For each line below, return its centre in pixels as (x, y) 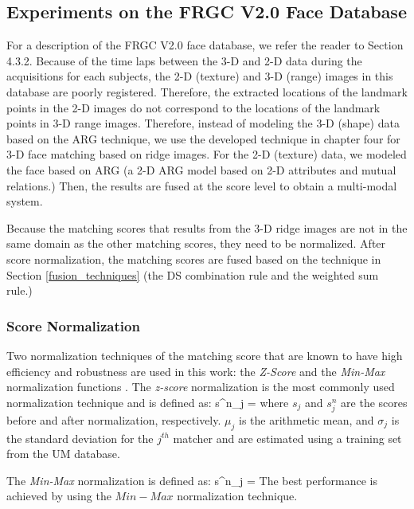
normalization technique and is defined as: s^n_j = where (148, 402)
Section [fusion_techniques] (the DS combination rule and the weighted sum (193, 274)
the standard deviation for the (80, 438)
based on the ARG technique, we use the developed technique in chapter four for (203, 138)
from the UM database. (63, 454)
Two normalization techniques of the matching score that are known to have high (205, 355)
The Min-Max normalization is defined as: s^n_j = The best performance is (192, 480)
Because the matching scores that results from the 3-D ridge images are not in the (207, 227)
